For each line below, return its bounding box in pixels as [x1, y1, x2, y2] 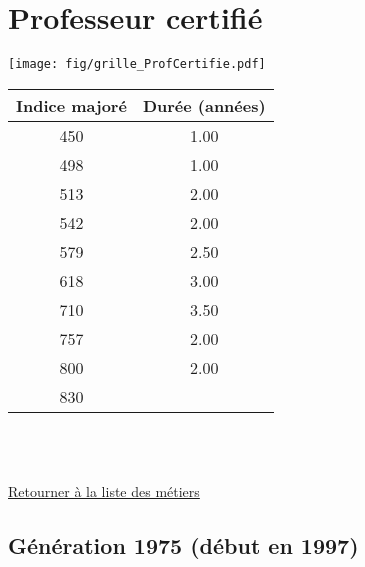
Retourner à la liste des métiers [8, 480, 200, 501]
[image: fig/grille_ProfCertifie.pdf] [8, 57, 266, 72]
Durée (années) [142, 93, 266, 117]
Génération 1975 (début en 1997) [8, 529, 359, 560]
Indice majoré [16, 93, 127, 117]
